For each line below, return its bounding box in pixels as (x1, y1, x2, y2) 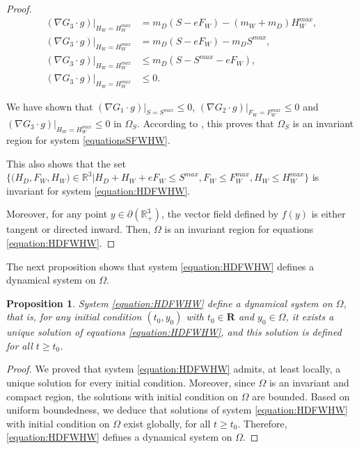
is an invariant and (269, 375, 349, 390)
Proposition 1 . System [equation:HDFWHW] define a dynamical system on (6, 295, 333, 310)
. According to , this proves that (137, 115, 274, 130)
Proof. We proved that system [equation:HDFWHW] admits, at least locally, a (6, 361, 341, 376)
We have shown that (6, 99, 93, 113)
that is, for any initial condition (6, 309, 142, 324)
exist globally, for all (123, 416, 211, 430)
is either (311, 206, 346, 221)
